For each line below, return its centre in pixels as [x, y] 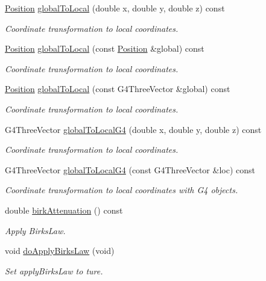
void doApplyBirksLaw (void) [60, 251]
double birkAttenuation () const [64, 210]
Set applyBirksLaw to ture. [54, 270]
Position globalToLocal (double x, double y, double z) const [115, 8]
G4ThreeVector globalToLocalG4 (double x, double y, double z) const [133, 129]
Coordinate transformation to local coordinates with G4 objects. [122, 190]
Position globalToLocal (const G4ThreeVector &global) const [118, 89]
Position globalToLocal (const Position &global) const [105, 48]
